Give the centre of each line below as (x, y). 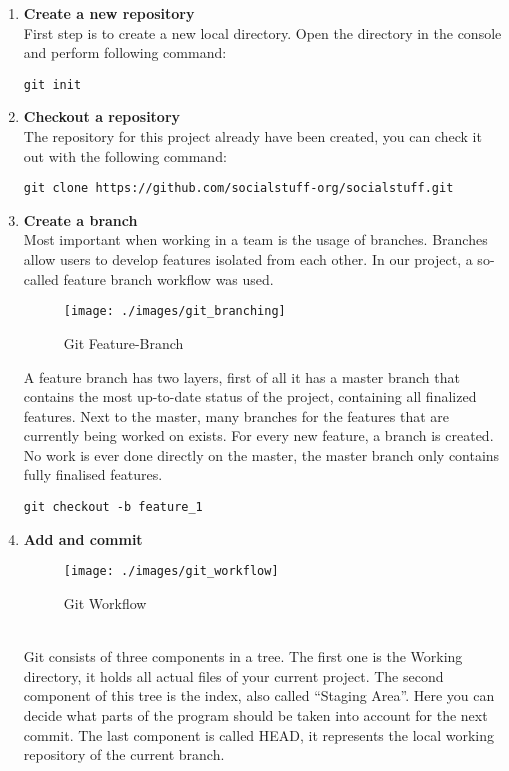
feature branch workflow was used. (168, 278)
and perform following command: (125, 52)
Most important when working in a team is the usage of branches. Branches (255, 239)
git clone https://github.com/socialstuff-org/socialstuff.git (238, 188)
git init (52, 84)
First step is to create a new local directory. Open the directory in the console (262, 32)
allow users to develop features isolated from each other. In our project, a (248, 259)
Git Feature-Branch (123, 342)
